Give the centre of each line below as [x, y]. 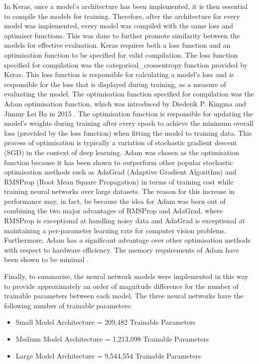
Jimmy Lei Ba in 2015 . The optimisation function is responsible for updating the [129, 113]
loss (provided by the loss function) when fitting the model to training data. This [128, 133]
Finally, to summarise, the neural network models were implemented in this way [126, 276]
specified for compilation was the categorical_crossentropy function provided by [126, 64]
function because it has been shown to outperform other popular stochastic [119, 162]
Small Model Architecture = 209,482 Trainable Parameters [106, 322]
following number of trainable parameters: [68, 305]
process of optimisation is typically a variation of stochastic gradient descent [121, 142]
